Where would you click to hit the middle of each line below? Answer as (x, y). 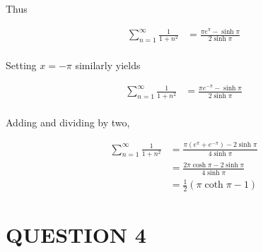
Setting (21, 65)
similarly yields (108, 65)
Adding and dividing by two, (68, 122)
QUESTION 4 (76, 235)
